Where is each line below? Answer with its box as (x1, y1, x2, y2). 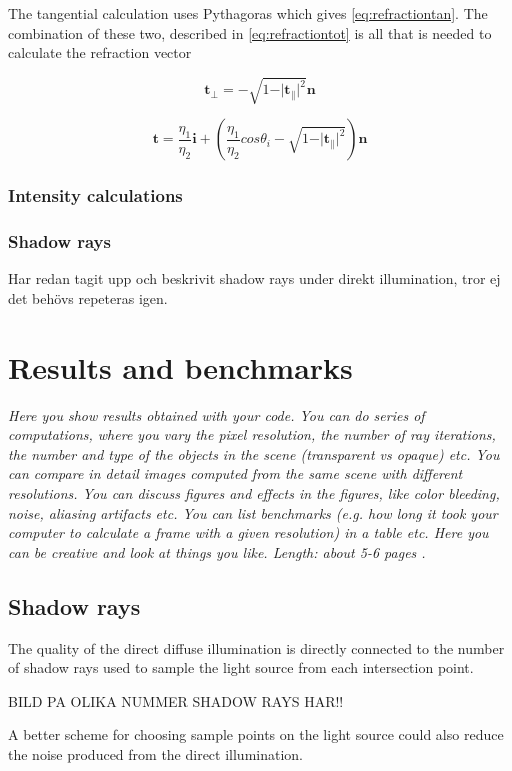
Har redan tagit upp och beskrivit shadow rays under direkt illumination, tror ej (8, 268, 501, 289)
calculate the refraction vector (8, 42, 192, 63)
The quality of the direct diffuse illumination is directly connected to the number (8, 637, 505, 658)
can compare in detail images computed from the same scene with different (8, 463, 463, 484)
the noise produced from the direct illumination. (8, 744, 304, 765)
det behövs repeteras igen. (8, 287, 168, 308)
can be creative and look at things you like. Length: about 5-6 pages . (8, 541, 426, 562)
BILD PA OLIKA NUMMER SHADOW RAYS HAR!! (8, 690, 344, 711)
